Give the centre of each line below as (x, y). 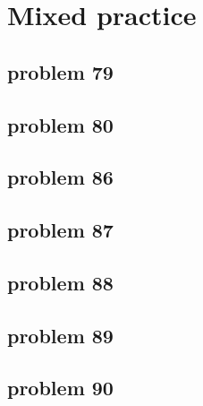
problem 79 (60, 71)
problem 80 (60, 124)
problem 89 (60, 335)
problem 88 (60, 282)
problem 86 (60, 177)
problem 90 (60, 388)
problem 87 (60, 230)
